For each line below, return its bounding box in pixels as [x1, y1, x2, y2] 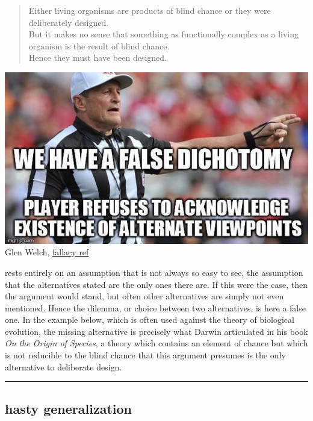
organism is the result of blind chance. [28, 39, 170, 52]
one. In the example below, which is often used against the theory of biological [5, 313, 294, 326]
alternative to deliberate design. [5, 360, 122, 373]
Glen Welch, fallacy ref [5, 246, 89, 258]
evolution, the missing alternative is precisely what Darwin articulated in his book [5, 325, 308, 337]
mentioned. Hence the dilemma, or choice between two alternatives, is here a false [5, 301, 306, 314]
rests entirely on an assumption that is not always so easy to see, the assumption [5, 266, 303, 278]
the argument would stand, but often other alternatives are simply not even [5, 290, 284, 302]
